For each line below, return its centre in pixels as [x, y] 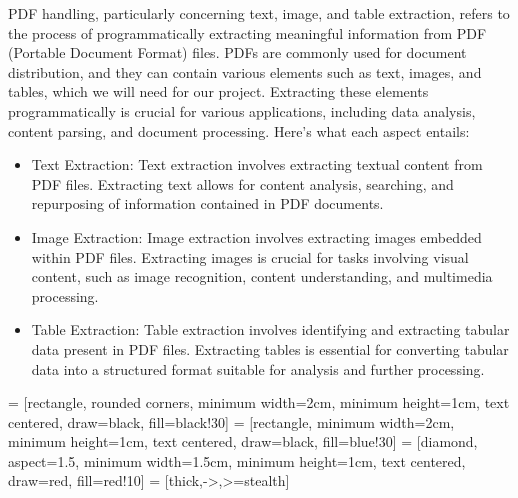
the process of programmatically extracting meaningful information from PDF [247, 32]
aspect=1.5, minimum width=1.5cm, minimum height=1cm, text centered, [237, 460]
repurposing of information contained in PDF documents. [207, 203]
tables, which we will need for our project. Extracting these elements [218, 91]
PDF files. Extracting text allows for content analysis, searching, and [242, 183]
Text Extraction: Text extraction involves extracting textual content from [257, 164]
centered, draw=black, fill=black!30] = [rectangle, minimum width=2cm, [231, 421]
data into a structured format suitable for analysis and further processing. [258, 368]
